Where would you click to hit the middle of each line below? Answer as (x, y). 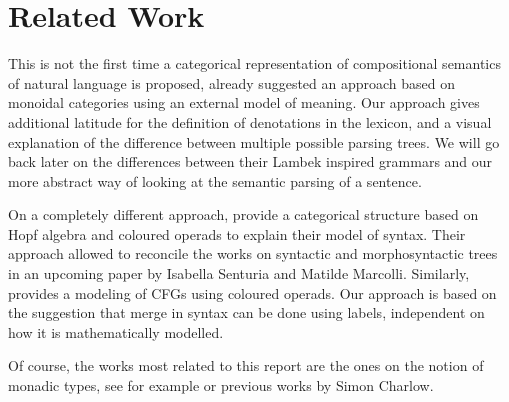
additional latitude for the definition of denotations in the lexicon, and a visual (250, 121)
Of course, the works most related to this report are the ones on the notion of (246, 365)
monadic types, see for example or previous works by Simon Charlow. (221, 385)
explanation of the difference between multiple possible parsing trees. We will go (254, 141)
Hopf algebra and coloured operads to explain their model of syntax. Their (237, 233)
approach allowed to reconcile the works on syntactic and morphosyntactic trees (253, 253)
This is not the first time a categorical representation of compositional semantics (254, 63)
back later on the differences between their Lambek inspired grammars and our (250, 161)
